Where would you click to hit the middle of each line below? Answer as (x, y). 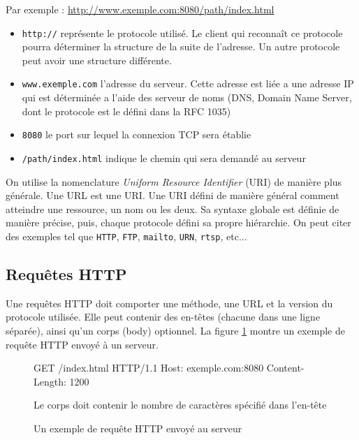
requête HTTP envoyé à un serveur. (82, 344)
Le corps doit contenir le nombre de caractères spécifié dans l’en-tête (180, 405)
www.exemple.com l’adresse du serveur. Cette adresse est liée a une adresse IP (188, 83)
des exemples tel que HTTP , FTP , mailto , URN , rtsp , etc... (126, 236)
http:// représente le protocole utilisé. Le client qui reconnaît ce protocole (182, 32)
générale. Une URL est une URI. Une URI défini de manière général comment (173, 195)
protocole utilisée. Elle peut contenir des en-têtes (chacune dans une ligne (163, 317)
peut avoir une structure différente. (97, 60)
